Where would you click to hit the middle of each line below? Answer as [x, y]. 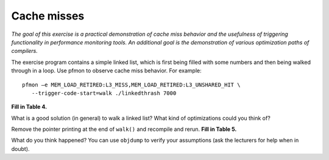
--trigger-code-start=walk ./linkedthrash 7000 [104, 93]
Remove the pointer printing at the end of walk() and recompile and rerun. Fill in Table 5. [124, 129]
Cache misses [48, 16]
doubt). [20, 148]
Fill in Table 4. [29, 107]
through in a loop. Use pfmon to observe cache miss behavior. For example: [107, 71]
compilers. [24, 51]
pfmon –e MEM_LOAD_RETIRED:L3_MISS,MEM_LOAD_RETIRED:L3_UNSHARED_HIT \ [131, 85]
